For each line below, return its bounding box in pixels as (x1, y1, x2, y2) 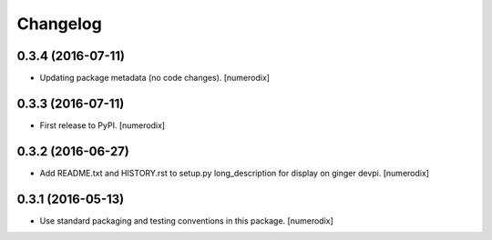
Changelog (16, 14, 102, 34)
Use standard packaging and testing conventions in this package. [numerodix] (39, 215, 334, 226)
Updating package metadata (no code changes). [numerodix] (39, 73, 271, 84)
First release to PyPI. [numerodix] (39, 119, 166, 131)
